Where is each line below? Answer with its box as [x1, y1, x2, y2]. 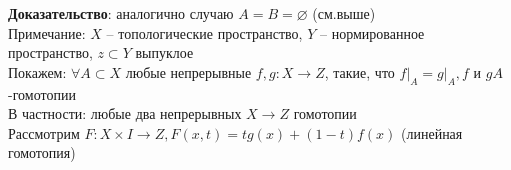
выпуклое [135, 42, 194, 63]
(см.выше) [312, 3, 376, 23]
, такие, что [324, 61, 395, 82]
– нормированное [319, 22, 425, 43]
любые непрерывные [125, 61, 252, 82]
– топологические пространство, [106, 22, 303, 43]
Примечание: [8, 22, 86, 43]
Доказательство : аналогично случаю [8, 3, 234, 23]
